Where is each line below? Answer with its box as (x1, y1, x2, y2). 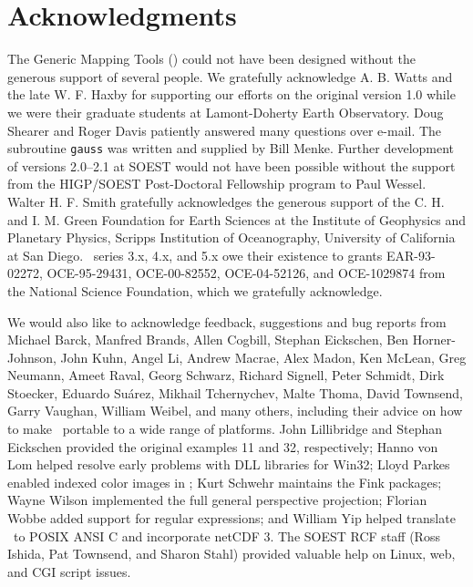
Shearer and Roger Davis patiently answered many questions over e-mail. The (7, 120, 442, 139)
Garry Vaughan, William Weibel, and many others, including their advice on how (7, 401, 463, 420)
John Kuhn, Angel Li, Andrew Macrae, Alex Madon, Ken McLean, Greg (60, 347, 467, 366)
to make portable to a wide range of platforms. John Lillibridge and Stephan (7, 419, 443, 438)
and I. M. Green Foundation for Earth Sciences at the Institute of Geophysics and (7, 210, 467, 229)
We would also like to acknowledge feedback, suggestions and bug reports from (7, 312, 447, 331)
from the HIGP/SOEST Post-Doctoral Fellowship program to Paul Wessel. (7, 174, 427, 193)
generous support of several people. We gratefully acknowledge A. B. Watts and (7, 67, 453, 86)
